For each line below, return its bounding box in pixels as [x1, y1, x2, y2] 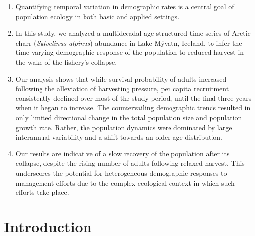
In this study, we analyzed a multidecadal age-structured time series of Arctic [15, 28, 251, 38]
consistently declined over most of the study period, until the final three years [15, 93, 252, 103]
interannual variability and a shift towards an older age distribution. [15, 132, 222, 142]
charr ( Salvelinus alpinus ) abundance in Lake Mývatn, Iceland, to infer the [15, 37, 242, 47]
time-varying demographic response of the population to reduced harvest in [15, 47, 244, 57]
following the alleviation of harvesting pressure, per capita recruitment [15, 83, 229, 94]
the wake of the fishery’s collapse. [15, 56, 117, 67]
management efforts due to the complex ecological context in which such [15, 177, 235, 188]
